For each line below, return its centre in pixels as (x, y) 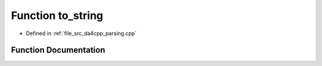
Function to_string (57, 15)
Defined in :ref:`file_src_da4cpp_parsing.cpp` (81, 33)
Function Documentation (58, 50)
